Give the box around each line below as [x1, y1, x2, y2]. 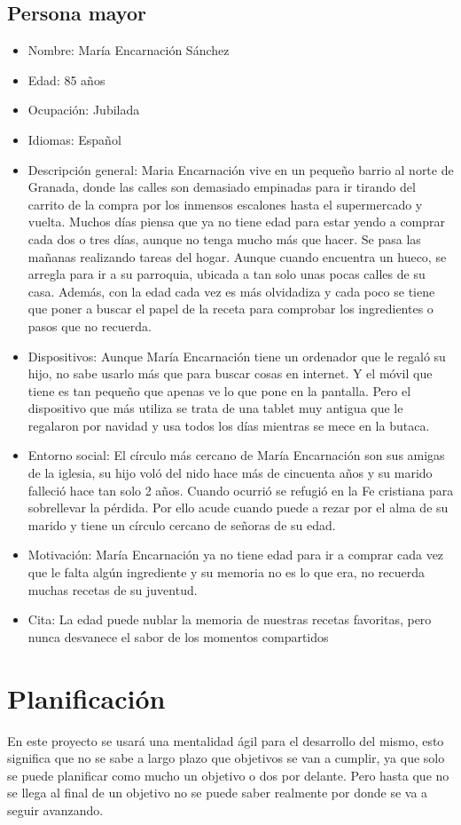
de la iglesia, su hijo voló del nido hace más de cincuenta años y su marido [27, 464, 433, 482]
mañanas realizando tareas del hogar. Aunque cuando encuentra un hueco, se [27, 247, 447, 266]
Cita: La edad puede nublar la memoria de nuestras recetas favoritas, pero [27, 610, 432, 629]
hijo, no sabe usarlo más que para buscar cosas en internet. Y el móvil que [27, 364, 433, 383]
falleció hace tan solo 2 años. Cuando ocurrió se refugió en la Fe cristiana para [27, 480, 454, 499]
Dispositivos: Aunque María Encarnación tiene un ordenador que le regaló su [27, 346, 446, 365]
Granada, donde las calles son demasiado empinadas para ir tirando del [27, 178, 416, 196]
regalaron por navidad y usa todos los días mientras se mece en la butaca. [27, 416, 430, 434]
